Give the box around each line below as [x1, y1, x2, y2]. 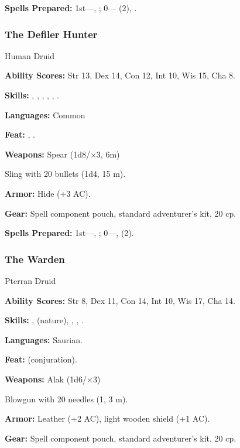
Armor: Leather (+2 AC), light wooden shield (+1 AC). [5, 412, 210, 425]
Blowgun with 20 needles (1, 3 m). [5, 392, 128, 405]
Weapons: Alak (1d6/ [5, 372, 87, 385]
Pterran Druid [5, 274, 56, 286]
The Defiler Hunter [5, 26, 98, 41]
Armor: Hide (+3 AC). [5, 187, 91, 199]
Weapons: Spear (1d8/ [5, 148, 90, 160]
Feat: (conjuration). [5, 353, 77, 365]
